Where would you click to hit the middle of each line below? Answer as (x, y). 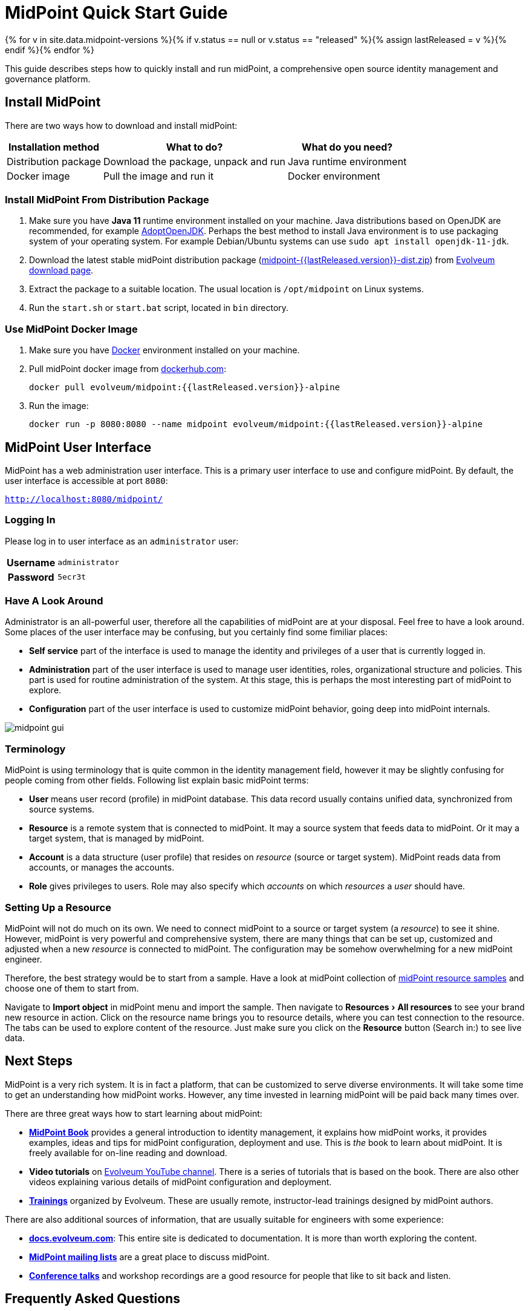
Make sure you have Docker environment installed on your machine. (164, 350)
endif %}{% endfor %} (50, 50)
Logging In (30, 520)
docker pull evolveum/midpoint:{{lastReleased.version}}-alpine (185, 387)
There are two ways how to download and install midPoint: (121, 125)
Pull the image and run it (159, 176)
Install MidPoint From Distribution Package (107, 199)
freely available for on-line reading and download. (128, 1152)
